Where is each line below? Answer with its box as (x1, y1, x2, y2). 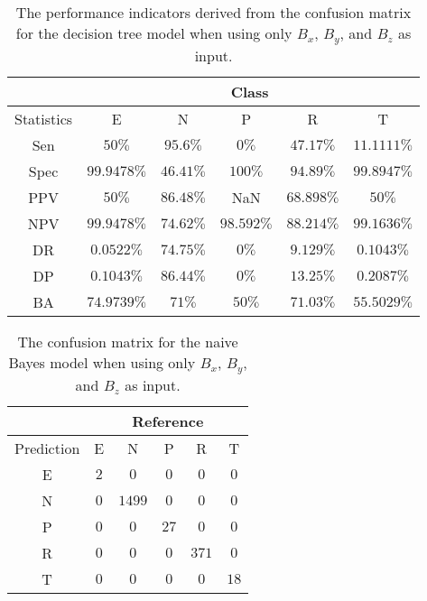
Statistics (14, 107, 73, 129)
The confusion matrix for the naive (17, 330, 238, 352)
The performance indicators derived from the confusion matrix (15, 2, 412, 23)
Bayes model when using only (8, 351, 196, 373)
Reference (132, 410, 204, 431)
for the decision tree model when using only (15, 23, 292, 43)
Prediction (14, 437, 80, 458)
